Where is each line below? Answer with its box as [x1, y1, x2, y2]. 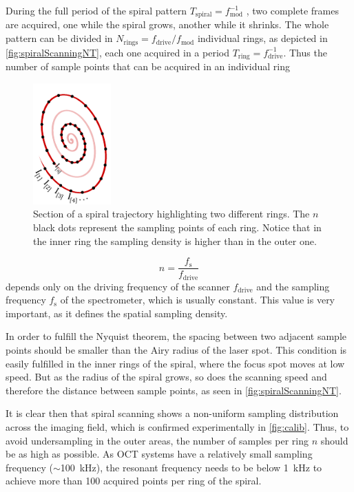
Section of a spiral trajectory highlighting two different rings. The [33, 206, 310, 221]
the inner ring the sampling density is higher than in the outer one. [33, 233, 317, 248]
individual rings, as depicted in [197, 31, 328, 45]
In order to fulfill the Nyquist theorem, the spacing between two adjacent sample [6, 329, 346, 343]
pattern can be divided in [6, 31, 113, 45]
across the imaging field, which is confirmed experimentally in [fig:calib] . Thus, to [6, 420, 349, 434]
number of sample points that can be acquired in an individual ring [6, 58, 290, 73]
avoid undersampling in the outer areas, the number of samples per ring [6, 433, 309, 447]
